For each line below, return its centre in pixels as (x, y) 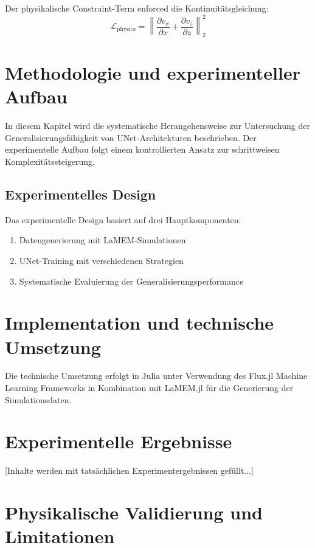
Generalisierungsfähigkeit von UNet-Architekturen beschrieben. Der (131, 137)
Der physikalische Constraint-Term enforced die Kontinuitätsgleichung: (137, 8)
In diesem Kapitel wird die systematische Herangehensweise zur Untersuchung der (157, 126)
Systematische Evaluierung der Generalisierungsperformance (131, 281)
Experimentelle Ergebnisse (119, 441)
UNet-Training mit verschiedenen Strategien (101, 260)
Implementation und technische (140, 323)
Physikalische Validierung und (134, 512)
